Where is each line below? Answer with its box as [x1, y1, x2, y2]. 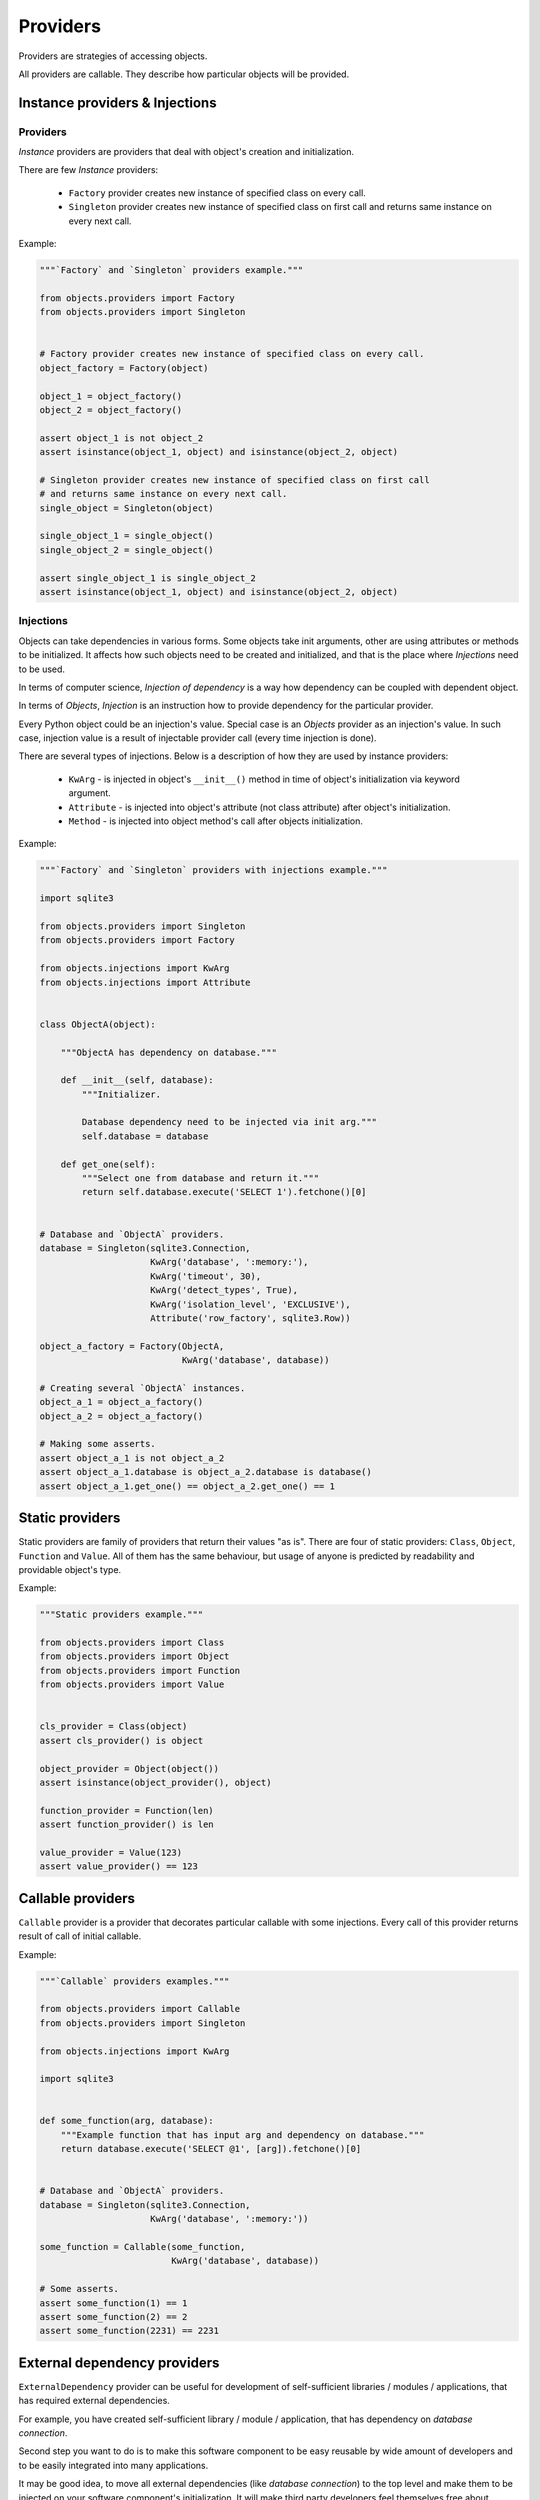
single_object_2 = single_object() [39, 544, 214, 555]
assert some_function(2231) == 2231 [39, 2325, 220, 2337]
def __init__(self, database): [60, 1075, 214, 1086]
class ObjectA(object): [39, 1018, 157, 1030]
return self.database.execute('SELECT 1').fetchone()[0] [81, 1186, 367, 1198]
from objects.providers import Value [39, 1679, 225, 1690]
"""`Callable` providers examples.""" [39, 1975, 230, 1987]
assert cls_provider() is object [39, 1735, 204, 1746]
